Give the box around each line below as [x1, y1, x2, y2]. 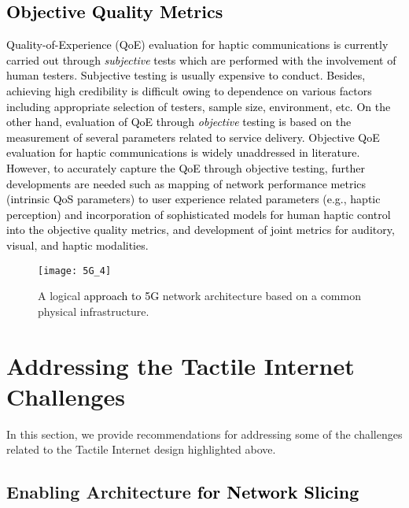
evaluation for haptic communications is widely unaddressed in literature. [6, 144, 360, 161]
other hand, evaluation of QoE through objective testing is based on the [6, 113, 352, 130]
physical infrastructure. [38, 302, 149, 319]
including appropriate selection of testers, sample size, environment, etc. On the [6, 98, 391, 114]
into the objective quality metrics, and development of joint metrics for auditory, [6, 221, 395, 238]
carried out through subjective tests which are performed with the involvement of [6, 51, 396, 68]
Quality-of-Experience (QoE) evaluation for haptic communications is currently [6, 36, 389, 53]
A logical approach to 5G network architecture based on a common [38, 287, 361, 304]
